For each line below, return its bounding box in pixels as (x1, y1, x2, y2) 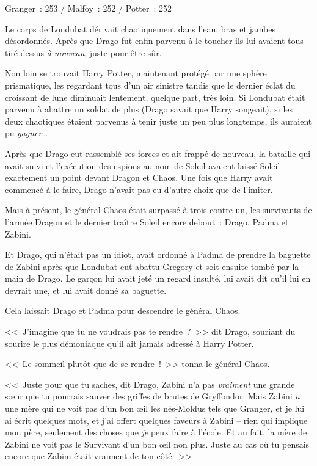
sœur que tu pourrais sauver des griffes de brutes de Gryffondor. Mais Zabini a (5, 390, 300, 402)
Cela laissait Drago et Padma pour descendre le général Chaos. (5, 304, 241, 317)
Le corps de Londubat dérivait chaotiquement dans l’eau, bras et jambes (5, 22, 275, 35)
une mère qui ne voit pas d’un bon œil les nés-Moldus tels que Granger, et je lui (5, 402, 305, 415)
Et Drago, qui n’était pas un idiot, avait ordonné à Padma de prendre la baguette (5, 248, 311, 261)
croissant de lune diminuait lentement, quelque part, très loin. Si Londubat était (5, 90, 305, 103)
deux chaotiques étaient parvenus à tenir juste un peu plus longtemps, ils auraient (5, 114, 312, 127)
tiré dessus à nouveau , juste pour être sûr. (5, 46, 162, 59)
